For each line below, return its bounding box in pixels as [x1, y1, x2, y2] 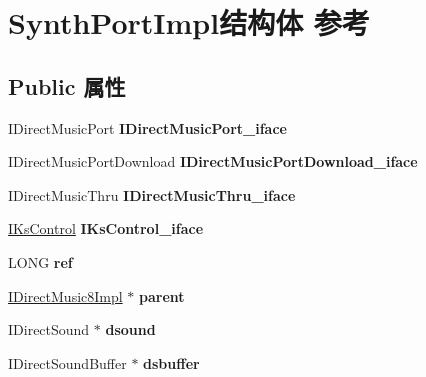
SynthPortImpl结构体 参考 [8, 2, 370, 43]
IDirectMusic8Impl [8, 285, 123, 306]
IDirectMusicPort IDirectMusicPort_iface [8, 117, 287, 138]
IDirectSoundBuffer [8, 352, 127, 373]
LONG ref [8, 251, 73, 272]
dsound [105, 319, 156, 340]
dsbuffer [143, 352, 200, 373]
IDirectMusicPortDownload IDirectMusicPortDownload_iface [8, 151, 418, 172]
